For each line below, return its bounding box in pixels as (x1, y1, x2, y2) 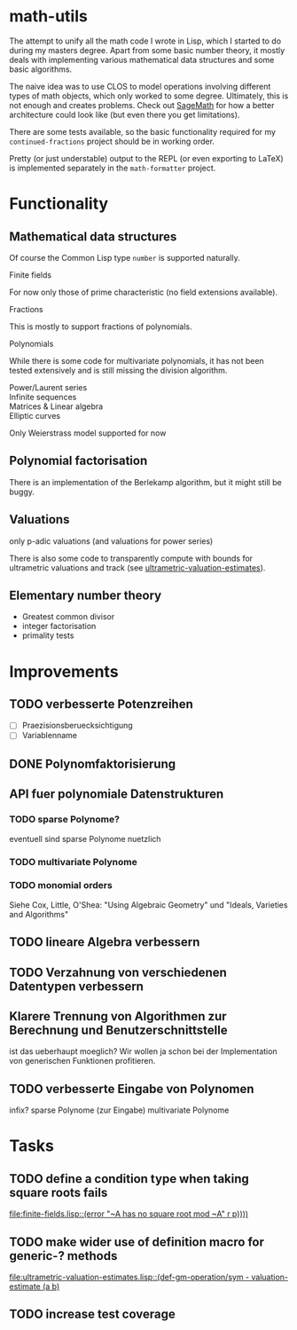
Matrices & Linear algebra (9, 401, 104, 412)
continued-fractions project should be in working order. (9, 136, 215, 146)
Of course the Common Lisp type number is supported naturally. (9, 252, 241, 263)
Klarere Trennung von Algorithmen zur (9, 1009, 228, 1024)
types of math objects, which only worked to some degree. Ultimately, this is (9, 91, 289, 101)
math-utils (9, 6, 89, 27)
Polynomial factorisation (9, 453, 148, 468)
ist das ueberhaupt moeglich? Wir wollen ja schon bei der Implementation (9, 1046, 277, 1057)
